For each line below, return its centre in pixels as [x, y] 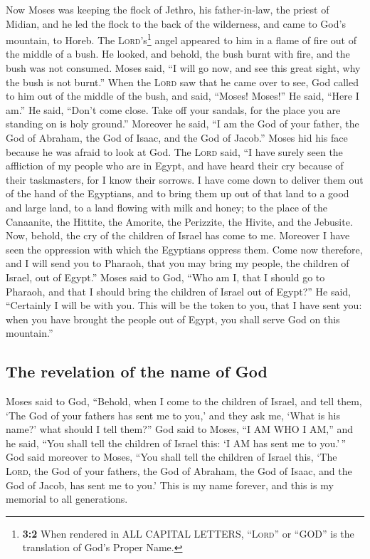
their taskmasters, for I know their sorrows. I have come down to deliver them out [185, 179]
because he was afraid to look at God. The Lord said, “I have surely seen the [174, 151]
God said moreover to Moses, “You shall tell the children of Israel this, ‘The [171, 457]
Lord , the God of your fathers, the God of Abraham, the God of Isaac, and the [179, 471]
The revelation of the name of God [137, 371]
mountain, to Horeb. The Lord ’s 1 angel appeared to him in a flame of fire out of [181, 39]
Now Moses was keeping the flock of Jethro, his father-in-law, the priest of [168, 9]
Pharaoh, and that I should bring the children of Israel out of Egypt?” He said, [179, 291]
